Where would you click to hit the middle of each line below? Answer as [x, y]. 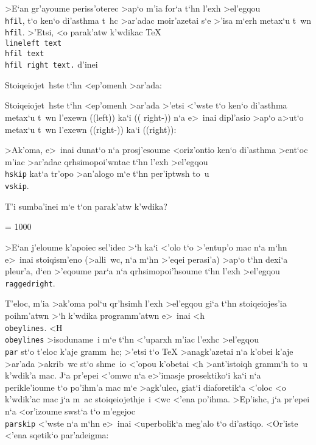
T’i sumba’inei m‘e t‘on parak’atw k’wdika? [86, 206]
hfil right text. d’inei [51, 64]
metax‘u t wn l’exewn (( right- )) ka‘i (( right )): [91, 129]
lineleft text [33, 43]
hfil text [25, 53]
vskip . [17, 186]
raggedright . [30, 283]
